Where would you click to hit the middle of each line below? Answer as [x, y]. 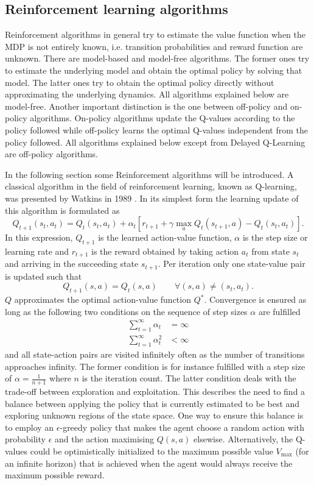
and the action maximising [104, 439]
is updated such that [44, 276]
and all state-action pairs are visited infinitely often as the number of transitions [155, 354]
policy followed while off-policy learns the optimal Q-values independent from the [157, 129]
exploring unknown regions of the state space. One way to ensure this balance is [154, 415]
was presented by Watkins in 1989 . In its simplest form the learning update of [152, 198]
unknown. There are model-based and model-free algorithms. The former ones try [157, 58]
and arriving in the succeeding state [72, 264]
